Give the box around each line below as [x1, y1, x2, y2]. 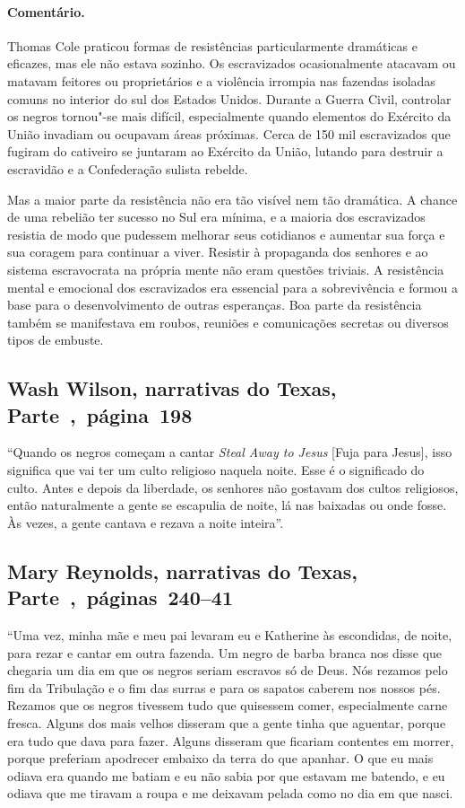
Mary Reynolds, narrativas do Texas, [7, 557, 357, 584]
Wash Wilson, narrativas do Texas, [7, 374, 337, 402]
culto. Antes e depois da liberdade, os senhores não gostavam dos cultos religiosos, [7, 478, 459, 496]
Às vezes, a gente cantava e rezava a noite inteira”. [7, 513, 284, 531]
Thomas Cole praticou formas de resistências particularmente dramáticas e [7, 36, 418, 55]
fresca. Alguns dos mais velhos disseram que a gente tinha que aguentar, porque [7, 714, 446, 733]
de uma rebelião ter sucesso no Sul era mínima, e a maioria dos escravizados [7, 207, 426, 226]
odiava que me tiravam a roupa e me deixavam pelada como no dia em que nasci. [7, 784, 453, 803]
